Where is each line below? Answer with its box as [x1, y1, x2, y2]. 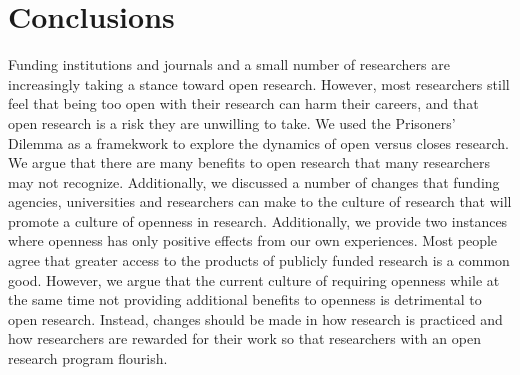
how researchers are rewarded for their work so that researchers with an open [8, 328, 481, 349]
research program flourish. [8, 348, 168, 369]
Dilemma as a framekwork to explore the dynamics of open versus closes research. [8, 132, 510, 153]
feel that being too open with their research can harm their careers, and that [8, 93, 479, 114]
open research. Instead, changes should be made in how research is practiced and [8, 308, 503, 329]
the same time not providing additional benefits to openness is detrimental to [8, 289, 482, 310]
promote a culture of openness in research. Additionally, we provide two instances [8, 210, 508, 231]
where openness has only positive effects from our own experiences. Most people [8, 230, 498, 251]
